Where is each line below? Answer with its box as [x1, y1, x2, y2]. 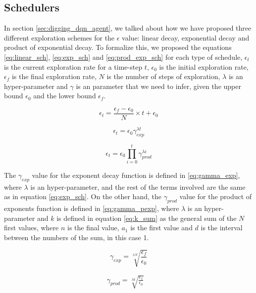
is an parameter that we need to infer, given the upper [76, 81, 241, 91]
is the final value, [67, 222, 119, 233]
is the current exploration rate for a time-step [4, 61, 143, 72]
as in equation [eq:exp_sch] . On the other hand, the [4, 191, 161, 202]
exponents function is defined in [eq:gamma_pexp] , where [4, 203, 179, 213]
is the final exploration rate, [11, 71, 97, 82]
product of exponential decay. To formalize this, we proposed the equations [4, 42, 232, 52]
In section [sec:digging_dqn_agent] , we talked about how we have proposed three [4, 23, 252, 33]
